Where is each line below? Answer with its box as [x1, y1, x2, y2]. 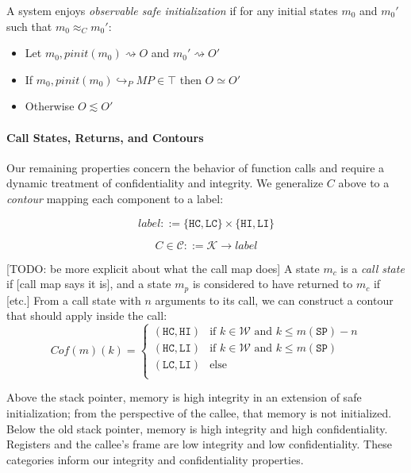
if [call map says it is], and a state [6, 275, 171, 292]
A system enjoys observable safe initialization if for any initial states [6, 2, 338, 18]
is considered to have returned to [192, 275, 353, 292]
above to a [338, 175, 390, 191]
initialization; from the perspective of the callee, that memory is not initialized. [6, 405, 392, 421]
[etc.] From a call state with [6, 291, 141, 308]
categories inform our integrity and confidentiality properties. [6, 451, 304, 467]
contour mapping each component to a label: [6, 190, 224, 206]
